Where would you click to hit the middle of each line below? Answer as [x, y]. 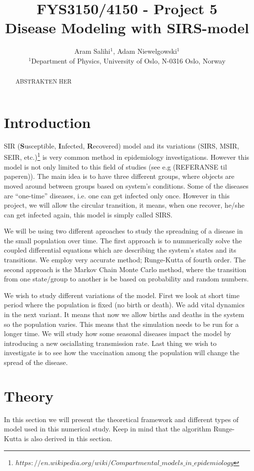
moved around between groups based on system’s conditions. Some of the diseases [126, 185]
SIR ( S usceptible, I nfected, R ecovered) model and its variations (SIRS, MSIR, [122, 145]
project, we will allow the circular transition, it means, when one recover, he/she [124, 205]
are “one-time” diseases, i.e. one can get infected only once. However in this [117, 195]
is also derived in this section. [68, 438]
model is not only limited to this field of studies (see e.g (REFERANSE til [116, 166]
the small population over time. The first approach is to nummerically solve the [123, 240]
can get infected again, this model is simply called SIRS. [88, 214]
